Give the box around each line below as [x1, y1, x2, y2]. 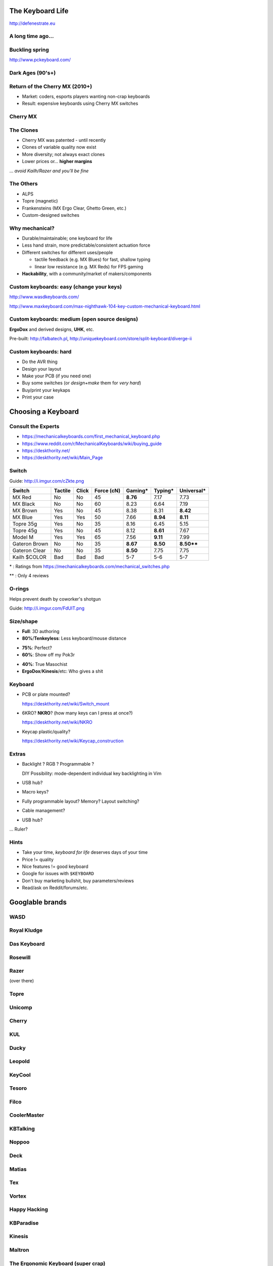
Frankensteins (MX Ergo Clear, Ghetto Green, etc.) [22, 205, 126, 211]
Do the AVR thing [22, 359, 58, 365]
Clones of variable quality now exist [22, 144, 97, 150]
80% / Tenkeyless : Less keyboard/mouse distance [22, 636, 126, 642]
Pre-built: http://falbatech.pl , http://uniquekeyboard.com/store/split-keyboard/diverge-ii [9, 336, 192, 342]
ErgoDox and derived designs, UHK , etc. [9, 326, 95, 332]
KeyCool [9, 1071, 31, 1078]
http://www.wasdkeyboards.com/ [9, 294, 79, 300]
